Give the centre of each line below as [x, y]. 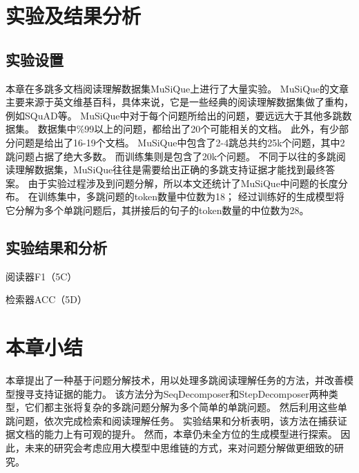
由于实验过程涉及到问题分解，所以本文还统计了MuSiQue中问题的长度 [183, 183]
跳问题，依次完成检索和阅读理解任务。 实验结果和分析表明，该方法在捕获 [172, 420]
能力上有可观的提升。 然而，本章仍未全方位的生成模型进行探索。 [191, 434]
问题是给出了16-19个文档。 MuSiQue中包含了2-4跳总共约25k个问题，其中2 [180, 142]
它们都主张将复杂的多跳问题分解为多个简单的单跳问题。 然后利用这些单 [186, 407]
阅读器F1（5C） [41, 276]
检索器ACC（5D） [47, 299]
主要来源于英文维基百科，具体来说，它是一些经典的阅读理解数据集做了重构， [179, 102]
